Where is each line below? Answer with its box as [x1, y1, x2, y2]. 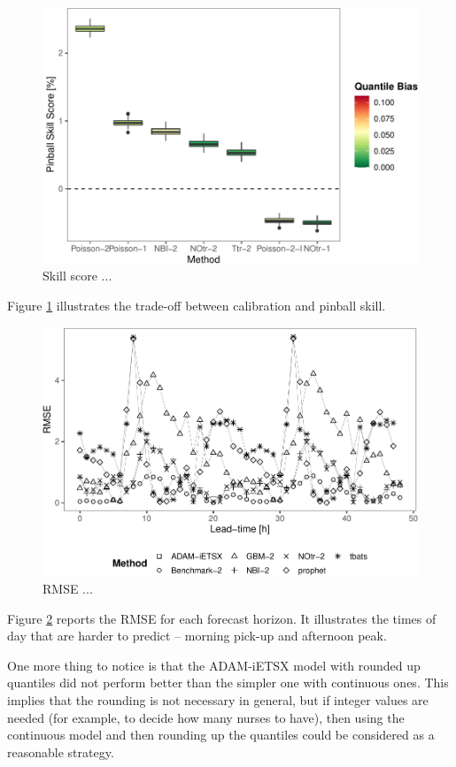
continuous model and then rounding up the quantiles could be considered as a [7, 725, 435, 744]
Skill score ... [43, 266, 112, 285]
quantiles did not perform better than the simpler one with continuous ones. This [7, 673, 449, 692]
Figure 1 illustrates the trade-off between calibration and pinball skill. [7, 296, 386, 314]
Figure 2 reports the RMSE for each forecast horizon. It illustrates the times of [7, 609, 437, 627]
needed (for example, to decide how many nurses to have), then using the [7, 708, 405, 726]
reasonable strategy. [7, 742, 114, 761]
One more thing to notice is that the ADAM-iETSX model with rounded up [7, 656, 421, 674]
